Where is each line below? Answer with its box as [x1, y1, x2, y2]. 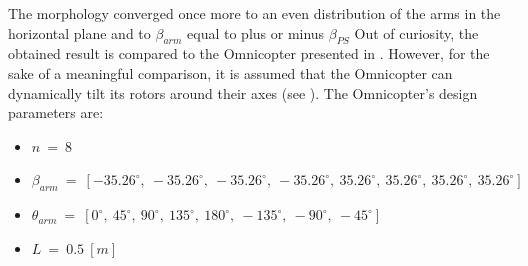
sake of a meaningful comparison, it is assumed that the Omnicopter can [8, 62, 453, 83]
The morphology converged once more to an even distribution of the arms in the [8, 3, 501, 23]
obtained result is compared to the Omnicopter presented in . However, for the [8, 43, 490, 64]
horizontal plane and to [8, 22, 151, 43]
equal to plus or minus [187, 22, 325, 43]
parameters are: [8, 102, 104, 123]
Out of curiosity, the [354, 22, 479, 43]
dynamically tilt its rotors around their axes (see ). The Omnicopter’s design [8, 82, 478, 103]
